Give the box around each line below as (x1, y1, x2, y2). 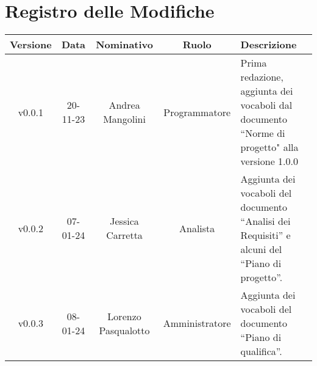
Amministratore (163, 316, 231, 331)
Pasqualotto (99, 323, 150, 337)
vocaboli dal (240, 98, 293, 112)
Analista (179, 221, 215, 235)
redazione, (240, 70, 283, 84)
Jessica (110, 214, 139, 229)
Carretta (106, 228, 143, 243)
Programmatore (163, 104, 231, 119)
